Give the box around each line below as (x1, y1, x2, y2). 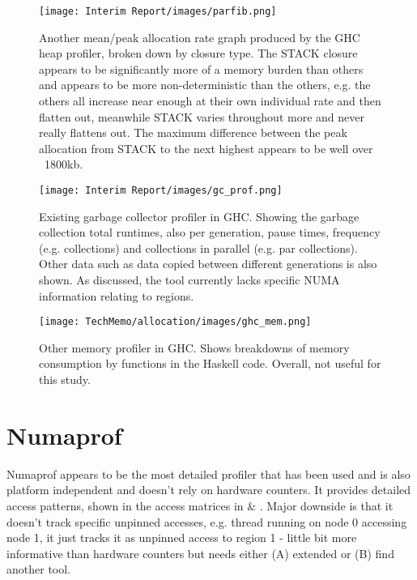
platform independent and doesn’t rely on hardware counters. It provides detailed (6, 481, 411, 498)
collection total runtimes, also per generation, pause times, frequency (39, 224, 381, 241)
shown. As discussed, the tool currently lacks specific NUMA (39, 271, 340, 288)
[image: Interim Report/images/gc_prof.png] (39, 185, 283, 196)
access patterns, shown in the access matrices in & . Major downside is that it (6, 497, 394, 514)
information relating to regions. (39, 287, 194, 304)
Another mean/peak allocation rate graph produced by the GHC (39, 28, 360, 45)
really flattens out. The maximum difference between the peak (39, 124, 347, 141)
